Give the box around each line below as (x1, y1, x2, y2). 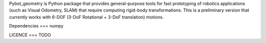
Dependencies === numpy (9, 23, 64, 29)
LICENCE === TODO (9, 32, 51, 38)
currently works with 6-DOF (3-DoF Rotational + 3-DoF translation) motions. (9, 14, 164, 20)
